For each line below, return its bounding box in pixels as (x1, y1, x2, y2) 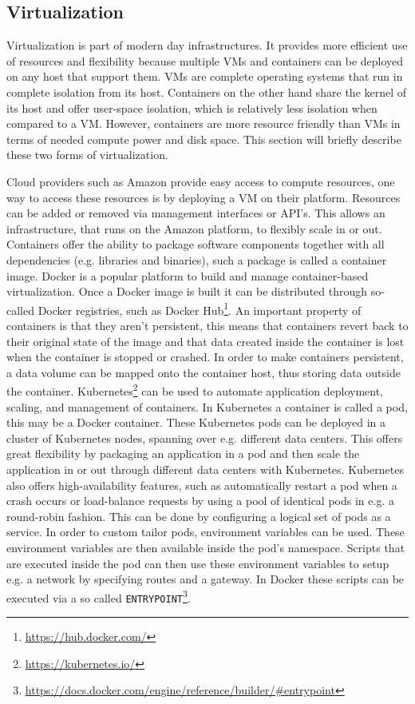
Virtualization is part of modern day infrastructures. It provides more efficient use (6, 37, 408, 54)
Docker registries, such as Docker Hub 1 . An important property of (38, 299, 362, 318)
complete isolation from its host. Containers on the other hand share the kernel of (6, 83, 407, 100)
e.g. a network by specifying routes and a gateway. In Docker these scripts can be (6, 571, 405, 587)
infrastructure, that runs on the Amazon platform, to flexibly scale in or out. (6, 220, 382, 237)
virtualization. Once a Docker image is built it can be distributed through (6, 283, 368, 300)
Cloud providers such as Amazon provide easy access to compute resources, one (6, 173, 395, 189)
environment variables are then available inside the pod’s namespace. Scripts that (6, 539, 405, 555)
